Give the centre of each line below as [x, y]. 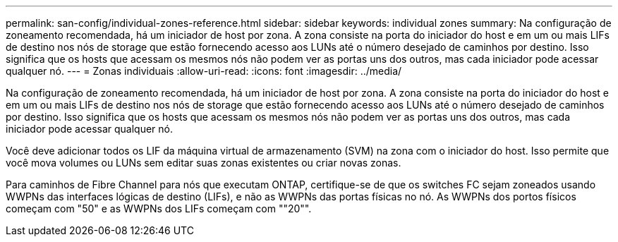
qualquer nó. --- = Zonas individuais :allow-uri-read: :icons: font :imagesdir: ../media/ [204, 71]
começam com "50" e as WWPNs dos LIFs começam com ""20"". [159, 208]
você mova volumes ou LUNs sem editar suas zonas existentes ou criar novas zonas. [204, 163]
